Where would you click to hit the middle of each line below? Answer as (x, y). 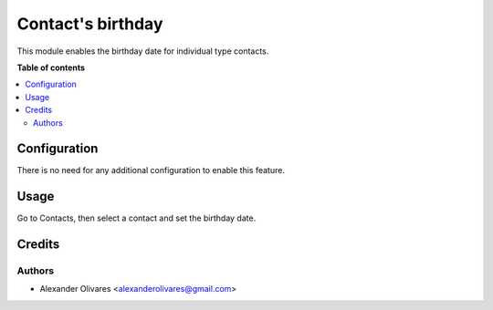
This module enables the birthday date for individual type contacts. (143, 51)
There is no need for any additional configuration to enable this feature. (151, 170)
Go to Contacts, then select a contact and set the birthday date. (136, 218)
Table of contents (51, 67)
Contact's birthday (90, 24)
